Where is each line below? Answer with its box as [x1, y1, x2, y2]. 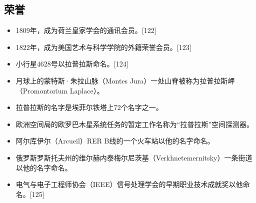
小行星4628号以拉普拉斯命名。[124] [15, 58, 128, 69]
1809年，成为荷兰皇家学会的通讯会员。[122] [15, 25, 156, 35]
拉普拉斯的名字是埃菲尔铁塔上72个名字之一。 [15, 102, 163, 112]
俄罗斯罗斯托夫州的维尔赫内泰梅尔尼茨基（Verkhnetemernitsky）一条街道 [15, 152, 252, 162]
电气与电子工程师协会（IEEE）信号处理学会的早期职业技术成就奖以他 [15, 179, 243, 189]
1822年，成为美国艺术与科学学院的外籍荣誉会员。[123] [15, 41, 191, 52]
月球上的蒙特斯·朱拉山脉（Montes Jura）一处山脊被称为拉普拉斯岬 [15, 75, 235, 85]
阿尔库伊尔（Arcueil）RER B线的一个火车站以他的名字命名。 [15, 135, 214, 146]
